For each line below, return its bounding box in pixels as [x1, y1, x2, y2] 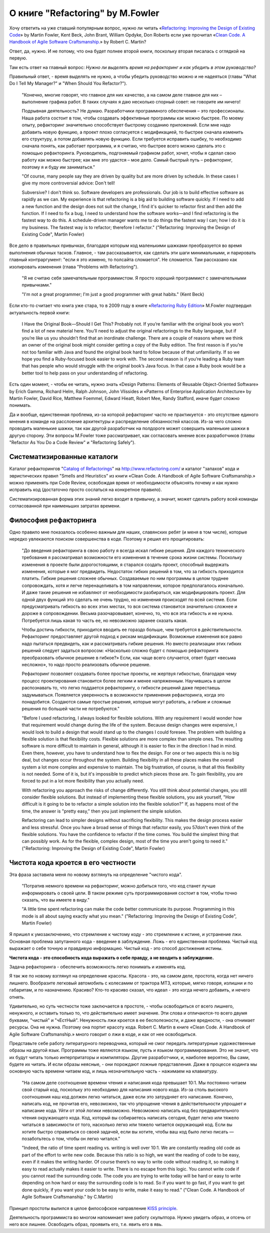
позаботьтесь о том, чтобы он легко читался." [21, 1135, 120, 1141]
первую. [9, 55, 27, 61]
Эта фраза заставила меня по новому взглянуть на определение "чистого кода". [9, 871, 182, 877]
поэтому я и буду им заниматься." [21, 164, 95, 170]
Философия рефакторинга [9, 515, 97, 524]
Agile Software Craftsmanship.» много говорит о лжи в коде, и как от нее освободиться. [9, 1031, 197, 1037]
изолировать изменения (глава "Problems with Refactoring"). [9, 263, 138, 269]
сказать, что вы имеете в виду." [21, 896, 90, 902]
